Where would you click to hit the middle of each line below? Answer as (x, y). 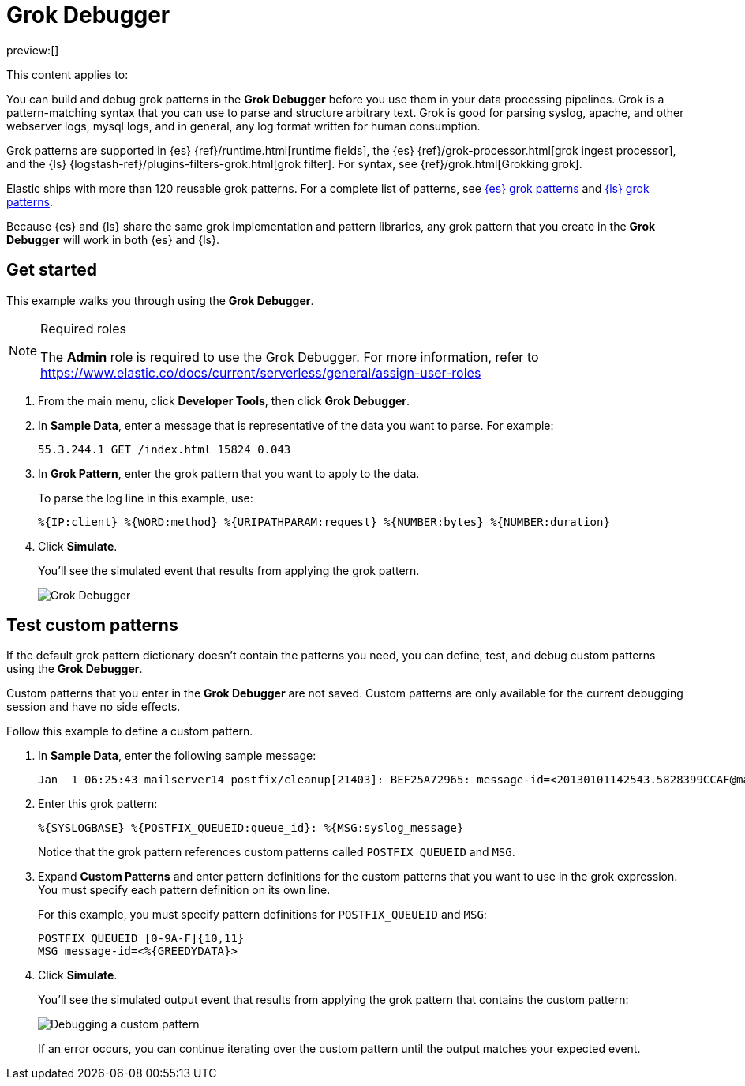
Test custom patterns (92, 626)
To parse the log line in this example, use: (146, 498)
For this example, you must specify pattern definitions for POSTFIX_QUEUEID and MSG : (262, 915)
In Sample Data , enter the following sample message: (177, 756)
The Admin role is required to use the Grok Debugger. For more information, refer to (290, 357)
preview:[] (33, 50)
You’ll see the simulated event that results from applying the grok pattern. (229, 570)
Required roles (83, 328)
